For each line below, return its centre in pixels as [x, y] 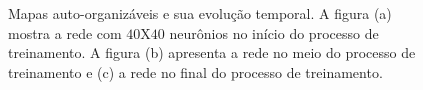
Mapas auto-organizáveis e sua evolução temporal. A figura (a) [200, 13]
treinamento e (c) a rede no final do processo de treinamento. [195, 71]
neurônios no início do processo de [274, 32]
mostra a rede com [65, 32]
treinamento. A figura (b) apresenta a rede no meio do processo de [212, 52]
